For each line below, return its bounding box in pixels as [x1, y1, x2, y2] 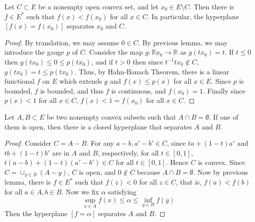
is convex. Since [198, 157, 245, 167]
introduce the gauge [4, 47, 64, 57]
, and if [91, 56, 113, 66]
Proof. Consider [4, 138, 52, 148]
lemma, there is [4, 177, 51, 187]
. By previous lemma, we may [138, 37, 228, 47]
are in [52, 147, 69, 158]
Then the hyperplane [4, 208, 68, 218]
